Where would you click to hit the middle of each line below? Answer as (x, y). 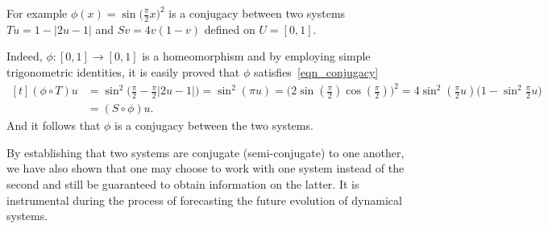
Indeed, (25, 56)
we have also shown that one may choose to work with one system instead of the (205, 168)
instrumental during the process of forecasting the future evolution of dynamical (204, 200)
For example (37, 13)
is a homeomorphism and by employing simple (256, 56)
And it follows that (54, 125)
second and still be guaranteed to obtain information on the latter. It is (183, 183)
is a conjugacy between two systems (257, 13)
